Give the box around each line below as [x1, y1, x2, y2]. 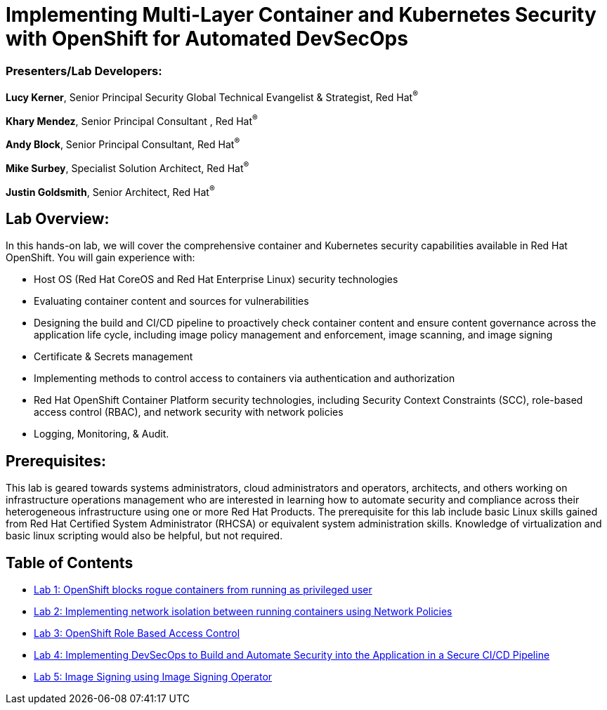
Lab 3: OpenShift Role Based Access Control [34, 626, 240, 639]
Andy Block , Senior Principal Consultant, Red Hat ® [6, 136, 240, 151]
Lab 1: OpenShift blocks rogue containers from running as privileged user [34, 583, 372, 596]
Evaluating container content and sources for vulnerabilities [34, 295, 309, 308]
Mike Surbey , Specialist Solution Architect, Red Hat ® [6, 160, 249, 174]
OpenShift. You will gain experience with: [6, 251, 195, 264]
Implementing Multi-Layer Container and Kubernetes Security [6, 3, 596, 27]
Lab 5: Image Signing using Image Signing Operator [34, 670, 273, 683]
